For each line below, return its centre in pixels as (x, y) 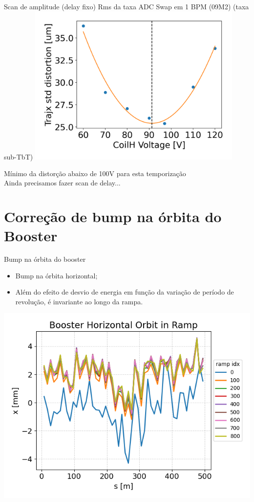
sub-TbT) (19, 156)
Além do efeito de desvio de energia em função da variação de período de (125, 292)
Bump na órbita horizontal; (56, 275)
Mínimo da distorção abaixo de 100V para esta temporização (95, 173)
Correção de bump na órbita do (113, 216)
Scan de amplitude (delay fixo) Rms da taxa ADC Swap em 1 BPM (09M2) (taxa (127, 6)
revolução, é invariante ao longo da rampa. (79, 301)
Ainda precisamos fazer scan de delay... (62, 183)
